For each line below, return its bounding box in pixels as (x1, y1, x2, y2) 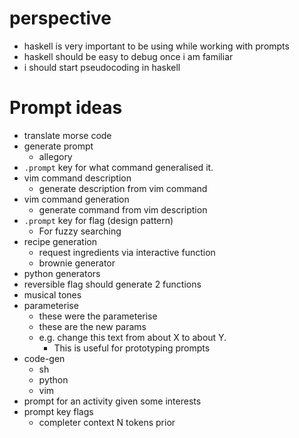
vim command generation (23, 193, 130, 205)
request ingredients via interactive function (38, 246, 216, 258)
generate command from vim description (38, 203, 208, 216)
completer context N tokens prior (38, 416, 176, 428)
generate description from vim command (38, 182, 208, 194)
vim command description (23, 172, 132, 184)
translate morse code (23, 129, 112, 141)
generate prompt (23, 140, 94, 152)
